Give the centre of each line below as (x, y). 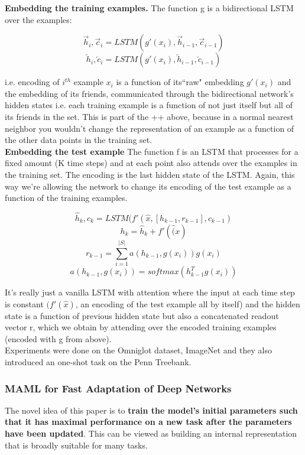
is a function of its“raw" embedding (180, 82)
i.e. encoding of (32, 82)
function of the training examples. (66, 198)
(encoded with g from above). (58, 338)
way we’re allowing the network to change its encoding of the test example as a (148, 186)
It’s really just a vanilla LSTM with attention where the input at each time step (150, 292)
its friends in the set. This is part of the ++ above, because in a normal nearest (149, 116)
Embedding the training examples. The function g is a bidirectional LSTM (149, 8)
